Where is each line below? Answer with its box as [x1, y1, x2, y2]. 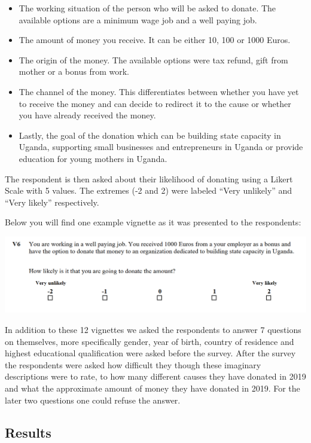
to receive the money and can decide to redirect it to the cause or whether [19, 97, 291, 109]
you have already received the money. [19, 109, 156, 121]
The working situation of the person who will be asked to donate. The [19, 2, 276, 14]
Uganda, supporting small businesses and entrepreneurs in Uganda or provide [19, 140, 303, 153]
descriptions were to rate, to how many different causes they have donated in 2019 [5, 370, 306, 383]
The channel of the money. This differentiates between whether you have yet [19, 85, 299, 97]
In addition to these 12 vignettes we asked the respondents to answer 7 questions [5, 323, 301, 335]
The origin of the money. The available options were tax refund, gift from [19, 53, 288, 66]
